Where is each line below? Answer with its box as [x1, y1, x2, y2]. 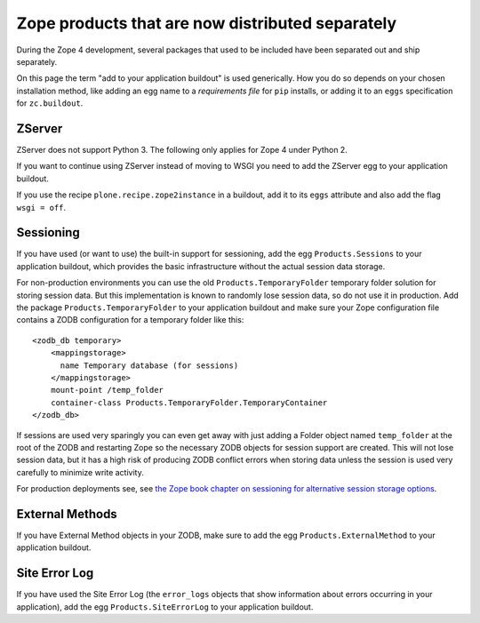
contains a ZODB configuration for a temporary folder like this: [16, 315, 244, 325]
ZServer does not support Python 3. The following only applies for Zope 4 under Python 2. [16, 145, 348, 156]
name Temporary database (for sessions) [60, 360, 239, 371]
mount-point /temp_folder [50, 385, 164, 395]
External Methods [16, 507, 117, 522]
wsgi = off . [16, 202, 67, 212]
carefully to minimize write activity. [16, 467, 144, 477]
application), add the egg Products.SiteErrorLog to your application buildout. [16, 601, 314, 612]
